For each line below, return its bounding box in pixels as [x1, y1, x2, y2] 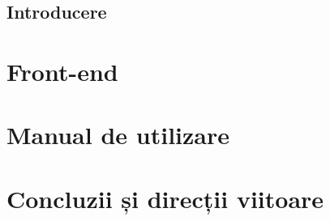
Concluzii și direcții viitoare [6, 181, 324, 215]
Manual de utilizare [6, 118, 229, 151]
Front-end [6, 54, 118, 87]
